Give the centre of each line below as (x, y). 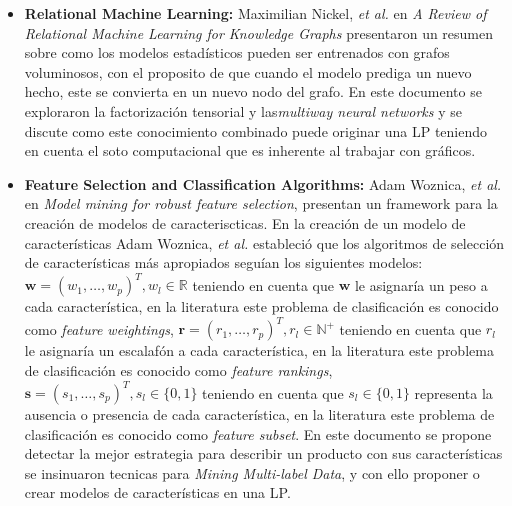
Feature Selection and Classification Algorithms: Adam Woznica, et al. (263, 183)
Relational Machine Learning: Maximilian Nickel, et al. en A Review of (255, 13)
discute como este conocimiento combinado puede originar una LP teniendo (256, 130)
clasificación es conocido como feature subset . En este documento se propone (258, 433)
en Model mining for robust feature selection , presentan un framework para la (261, 203)
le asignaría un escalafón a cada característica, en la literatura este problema (259, 350)
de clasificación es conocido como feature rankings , (178, 369)
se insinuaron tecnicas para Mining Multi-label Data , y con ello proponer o (252, 472)
